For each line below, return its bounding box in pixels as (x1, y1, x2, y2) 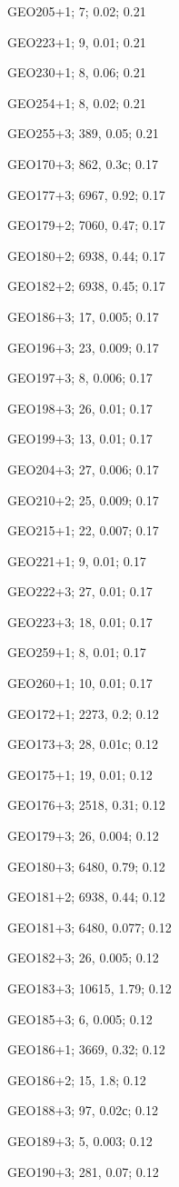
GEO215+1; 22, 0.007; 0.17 (7, 521, 159, 540)
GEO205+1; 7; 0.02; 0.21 (7, 2, 146, 20)
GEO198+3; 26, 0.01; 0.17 (7, 398, 153, 417)
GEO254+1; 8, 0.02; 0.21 (7, 93, 146, 112)
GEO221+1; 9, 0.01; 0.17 (7, 551, 146, 570)
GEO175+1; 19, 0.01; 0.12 (7, 764, 153, 783)
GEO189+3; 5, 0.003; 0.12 (7, 1131, 153, 1150)
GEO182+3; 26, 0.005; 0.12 (7, 948, 159, 967)
